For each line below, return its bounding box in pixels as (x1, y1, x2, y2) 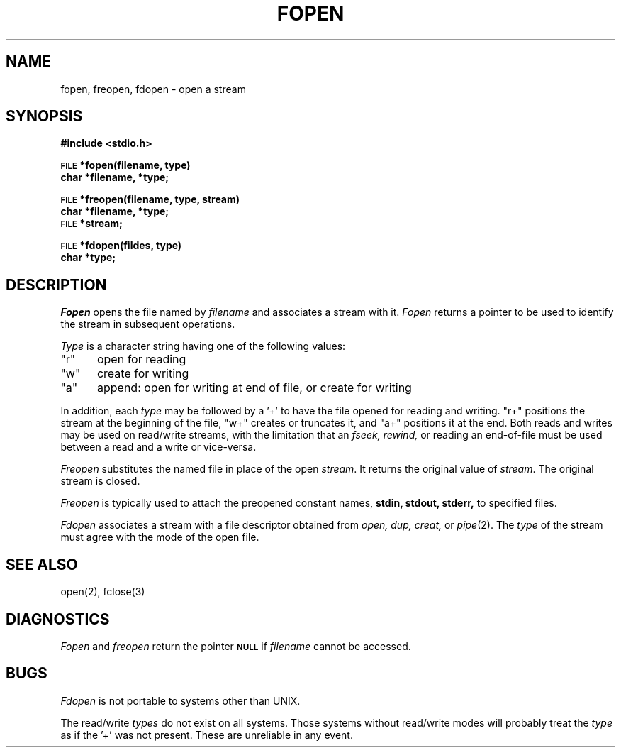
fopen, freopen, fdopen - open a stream (60, 82, 246, 95)
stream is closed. (60, 475, 140, 488)
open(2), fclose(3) (60, 586, 145, 598)
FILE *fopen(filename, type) (60, 159, 191, 172)
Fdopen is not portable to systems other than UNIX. (60, 694, 301, 707)
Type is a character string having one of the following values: (60, 340, 346, 353)
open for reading (96, 352, 186, 367)
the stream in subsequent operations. (60, 318, 235, 331)
